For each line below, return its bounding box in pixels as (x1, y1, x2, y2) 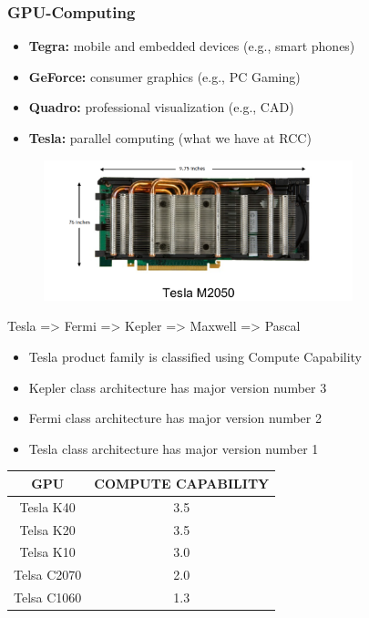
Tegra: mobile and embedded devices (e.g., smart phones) (28, 36, 355, 56)
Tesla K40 (19, 497, 76, 516)
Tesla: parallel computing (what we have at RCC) (28, 129, 312, 147)
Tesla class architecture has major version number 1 (28, 438, 319, 458)
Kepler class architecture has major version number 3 (28, 377, 327, 397)
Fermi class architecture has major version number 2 (28, 408, 322, 427)
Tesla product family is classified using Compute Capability (28, 347, 363, 366)
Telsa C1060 (14, 588, 82, 607)
